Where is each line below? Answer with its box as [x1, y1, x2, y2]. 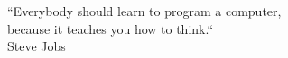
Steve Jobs [7, 37, 66, 55]
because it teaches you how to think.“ [7, 19, 214, 37]
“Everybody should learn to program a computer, [7, 2, 282, 20]
